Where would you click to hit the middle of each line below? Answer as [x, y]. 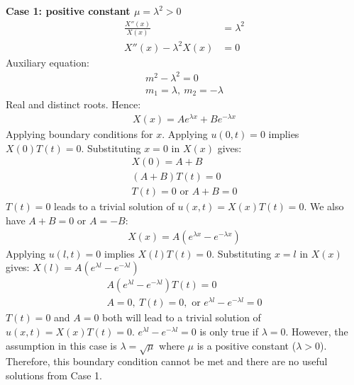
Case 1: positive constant [68, 11]
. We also [324, 206]
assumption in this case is [61, 345]
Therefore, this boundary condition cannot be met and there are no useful [167, 361]
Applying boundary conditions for [79, 134]
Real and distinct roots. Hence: [73, 104]
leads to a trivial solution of [114, 206]
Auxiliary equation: [48, 62]
